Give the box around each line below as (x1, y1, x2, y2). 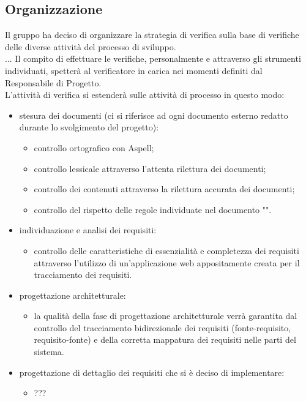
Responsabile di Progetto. (5, 76, 102, 89)
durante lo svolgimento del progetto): (19, 121, 159, 133)
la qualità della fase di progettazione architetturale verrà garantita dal (34, 309, 297, 322)
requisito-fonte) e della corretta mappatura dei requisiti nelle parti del (34, 333, 296, 346)
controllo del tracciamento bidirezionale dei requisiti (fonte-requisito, (34, 321, 291, 334)
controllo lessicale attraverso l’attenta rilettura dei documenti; (34, 162, 266, 174)
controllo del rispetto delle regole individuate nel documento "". (34, 203, 272, 215)
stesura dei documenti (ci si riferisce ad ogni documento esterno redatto (19, 108, 288, 121)
